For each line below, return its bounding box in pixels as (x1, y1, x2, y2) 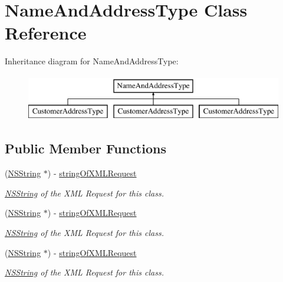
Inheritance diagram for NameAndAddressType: (5, 55, 179, 67)
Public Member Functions (5, 139, 166, 158)
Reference (5, 21, 87, 45)
